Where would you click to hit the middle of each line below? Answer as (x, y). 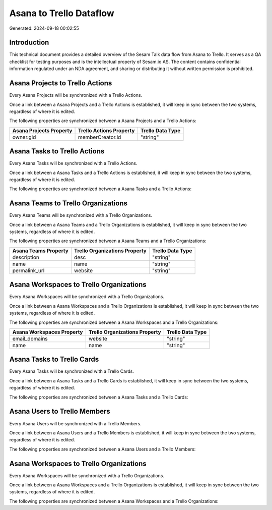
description (26, 257)
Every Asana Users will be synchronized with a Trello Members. (75, 423)
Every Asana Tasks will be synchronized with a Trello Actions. (73, 163)
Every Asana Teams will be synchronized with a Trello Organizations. (81, 215)
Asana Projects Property (42, 130)
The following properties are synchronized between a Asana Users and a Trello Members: (103, 449)
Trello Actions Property (106, 130)
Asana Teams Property (41, 251)
